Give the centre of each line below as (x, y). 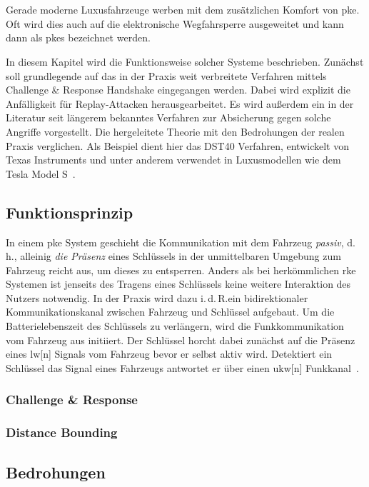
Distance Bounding (62, 432)
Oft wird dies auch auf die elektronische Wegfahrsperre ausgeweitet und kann (175, 23)
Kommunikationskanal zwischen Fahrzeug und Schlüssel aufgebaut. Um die (170, 312)
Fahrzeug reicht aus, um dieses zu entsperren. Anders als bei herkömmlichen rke (181, 270)
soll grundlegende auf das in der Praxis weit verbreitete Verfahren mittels (166, 75)
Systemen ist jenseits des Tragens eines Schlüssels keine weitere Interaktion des (178, 284)
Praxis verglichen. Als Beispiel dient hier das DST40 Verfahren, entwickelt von (177, 145)
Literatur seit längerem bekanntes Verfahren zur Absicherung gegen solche (168, 117)
